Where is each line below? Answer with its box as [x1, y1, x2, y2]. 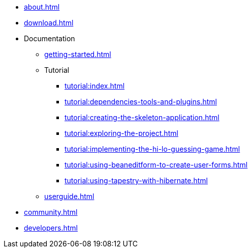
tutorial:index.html [65, 81, 125, 90]
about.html [24, 3, 60, 11]
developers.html [24, 223, 78, 232]
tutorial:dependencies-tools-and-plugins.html [65, 97, 217, 106]
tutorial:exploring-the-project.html [65, 129, 178, 137]
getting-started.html [44, 50, 111, 59]
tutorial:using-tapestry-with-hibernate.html [65, 176, 208, 185]
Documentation [24, 34, 75, 43]
